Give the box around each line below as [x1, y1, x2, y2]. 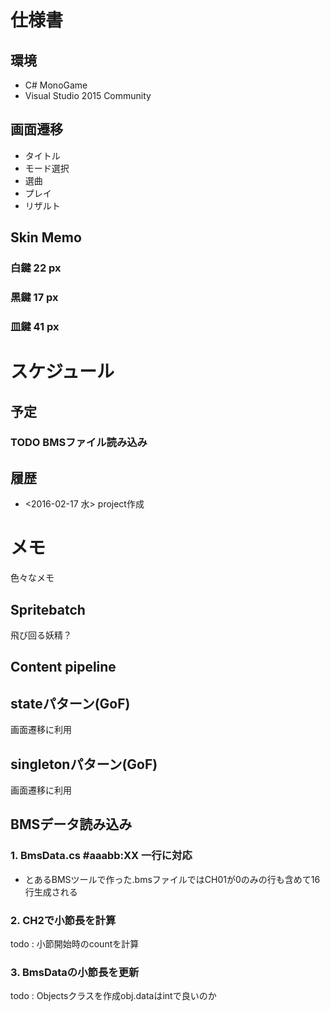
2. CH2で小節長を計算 [10, 913, 117, 927]
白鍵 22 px [10, 261, 62, 275]
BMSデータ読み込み [10, 816, 133, 833]
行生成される [24, 886, 78, 898]
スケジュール [10, 361, 115, 383]
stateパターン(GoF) [10, 695, 131, 712]
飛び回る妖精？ [10, 629, 72, 641]
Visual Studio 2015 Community [24, 90, 152, 101]
